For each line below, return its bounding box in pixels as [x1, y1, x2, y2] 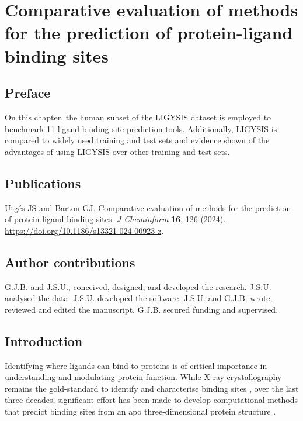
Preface [5, 84, 51, 102]
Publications [5, 174, 81, 192]
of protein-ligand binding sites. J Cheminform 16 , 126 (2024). [5, 213, 226, 225]
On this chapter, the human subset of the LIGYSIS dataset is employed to [5, 111, 271, 123]
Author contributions [5, 253, 135, 271]
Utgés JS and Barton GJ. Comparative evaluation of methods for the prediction [5, 201, 291, 213]
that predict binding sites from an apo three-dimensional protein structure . [5, 405, 276, 417]
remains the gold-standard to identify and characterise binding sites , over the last [5, 382, 299, 394]
